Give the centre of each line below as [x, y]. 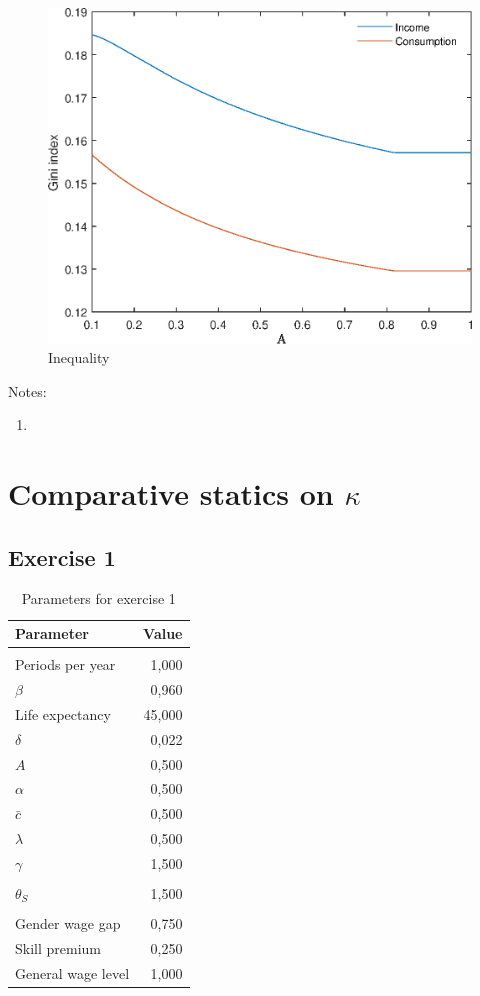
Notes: [27, 390]
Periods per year [65, 664]
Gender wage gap [68, 923]
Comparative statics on [171, 493]
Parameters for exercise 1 [98, 598]
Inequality [79, 357]
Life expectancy [63, 713]
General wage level [72, 972]
